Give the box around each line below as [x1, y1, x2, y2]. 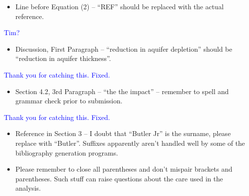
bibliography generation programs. [15, 147, 118, 157]
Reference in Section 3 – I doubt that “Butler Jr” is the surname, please [15, 128, 231, 138]
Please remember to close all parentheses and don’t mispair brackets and [15, 164, 232, 174]
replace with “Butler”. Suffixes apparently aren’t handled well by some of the [15, 137, 245, 148]
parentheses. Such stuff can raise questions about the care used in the [15, 173, 223, 183]
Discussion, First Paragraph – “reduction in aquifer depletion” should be [15, 43, 232, 54]
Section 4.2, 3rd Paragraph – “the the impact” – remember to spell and [15, 86, 229, 96]
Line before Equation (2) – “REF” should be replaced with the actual [15, 1, 224, 11]
